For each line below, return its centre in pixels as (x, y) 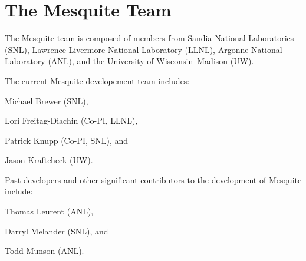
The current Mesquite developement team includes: (97, 80)
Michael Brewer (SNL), (47, 100)
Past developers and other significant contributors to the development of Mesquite (153, 179)
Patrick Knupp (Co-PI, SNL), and (67, 140)
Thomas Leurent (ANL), (49, 211)
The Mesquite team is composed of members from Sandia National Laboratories (149, 38)
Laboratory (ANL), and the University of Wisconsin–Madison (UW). (129, 61)
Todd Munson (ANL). (45, 251)
